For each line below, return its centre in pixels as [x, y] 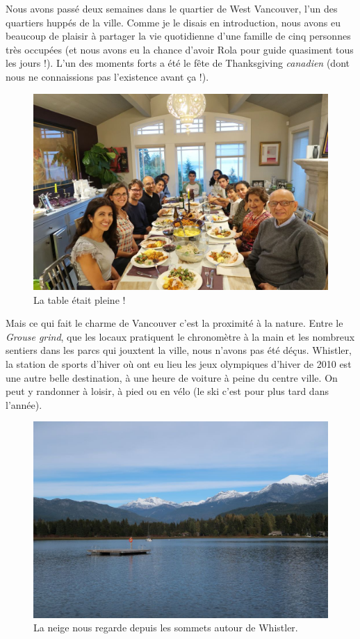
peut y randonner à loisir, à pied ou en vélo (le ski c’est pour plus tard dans [167, 391]
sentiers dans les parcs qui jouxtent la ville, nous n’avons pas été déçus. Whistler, [179, 350]
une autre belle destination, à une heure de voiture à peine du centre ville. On [172, 377]
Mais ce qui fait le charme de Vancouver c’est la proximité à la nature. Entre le [174, 323]
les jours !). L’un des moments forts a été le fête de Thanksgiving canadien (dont [178, 63]
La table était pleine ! [80, 299]
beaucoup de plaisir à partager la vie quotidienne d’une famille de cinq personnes [178, 36]
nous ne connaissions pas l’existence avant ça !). [107, 76]
